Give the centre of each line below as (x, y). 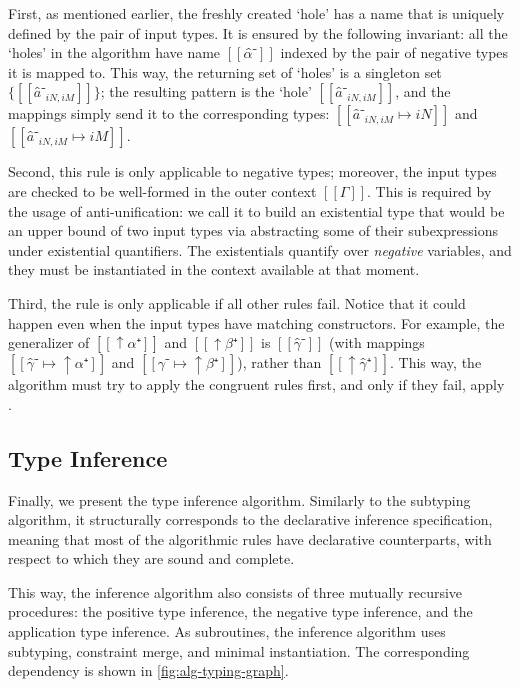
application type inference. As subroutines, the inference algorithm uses (227, 631)
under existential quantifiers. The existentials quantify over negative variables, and (260, 249)
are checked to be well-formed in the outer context (162, 190)
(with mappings (377, 342)
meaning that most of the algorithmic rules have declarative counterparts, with (250, 538)
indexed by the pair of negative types (394, 52)
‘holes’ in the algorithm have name (114, 52)
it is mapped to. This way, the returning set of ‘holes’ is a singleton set (225, 71)
